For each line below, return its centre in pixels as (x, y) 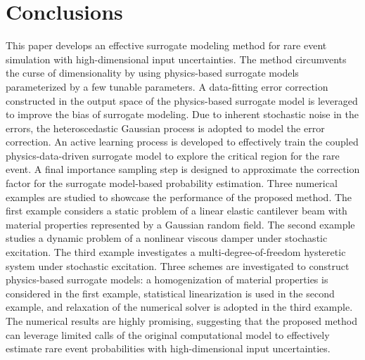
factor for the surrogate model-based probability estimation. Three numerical (172, 183)
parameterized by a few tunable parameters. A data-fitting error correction (167, 86)
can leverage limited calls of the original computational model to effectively (168, 334)
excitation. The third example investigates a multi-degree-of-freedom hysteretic (176, 252)
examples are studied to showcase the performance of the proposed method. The (179, 197)
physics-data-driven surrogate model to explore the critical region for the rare (173, 155)
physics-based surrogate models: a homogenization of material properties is (167, 279)
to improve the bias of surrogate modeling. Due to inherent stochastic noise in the (182, 114)
